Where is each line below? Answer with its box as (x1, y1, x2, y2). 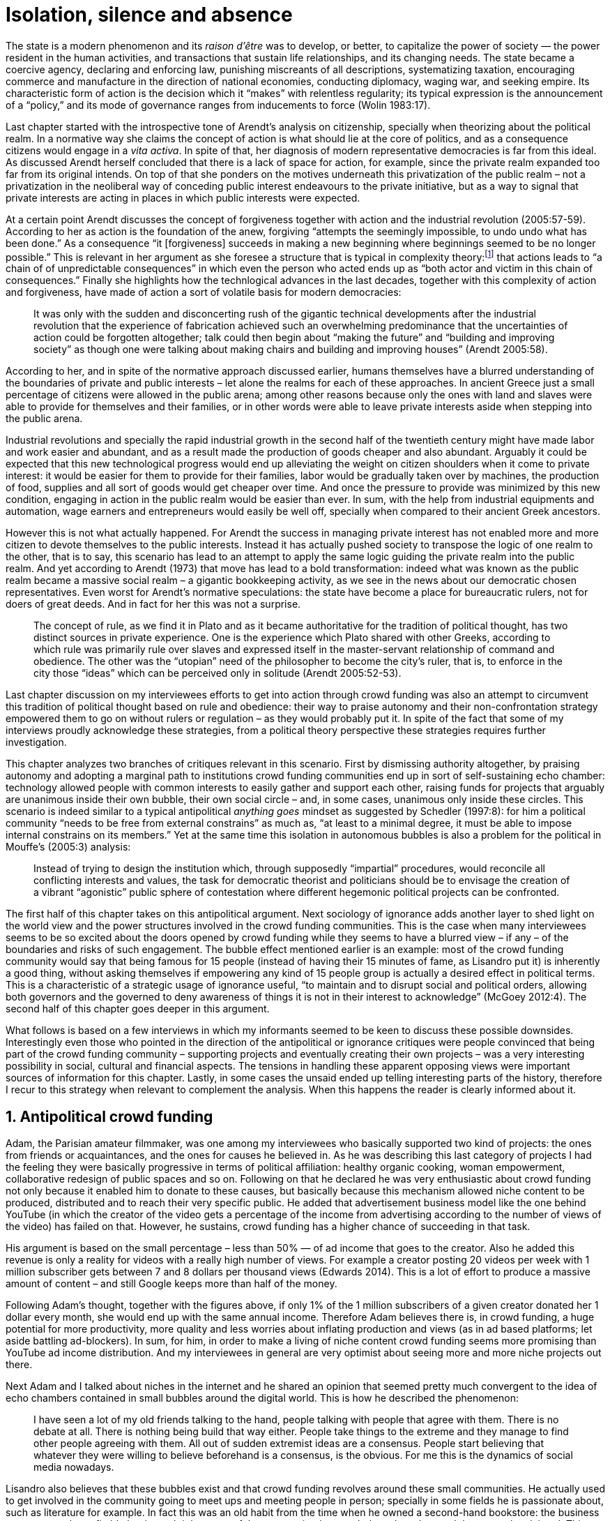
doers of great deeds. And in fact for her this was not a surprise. (6, 598, 301, 610)
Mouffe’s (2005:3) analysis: (6, 841, 131, 853)
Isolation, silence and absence (6, 3, 293, 27)
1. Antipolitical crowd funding (6, 1107, 213, 1125)
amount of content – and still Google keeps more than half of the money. (6, 1278, 337, 1290)
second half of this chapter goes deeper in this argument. (6, 1003, 270, 1015)
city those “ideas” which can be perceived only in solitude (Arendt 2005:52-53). (33, 667, 402, 680)
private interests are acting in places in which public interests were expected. (6, 191, 360, 204)
